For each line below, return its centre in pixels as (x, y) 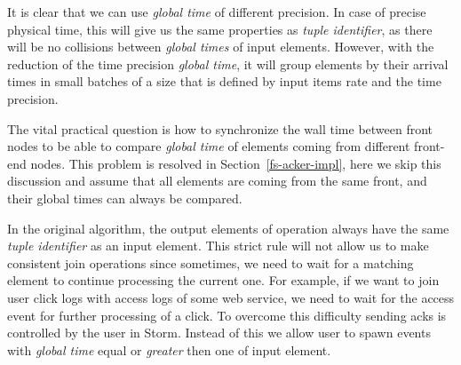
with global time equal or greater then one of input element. (169, 349)
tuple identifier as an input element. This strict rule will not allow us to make (218, 246)
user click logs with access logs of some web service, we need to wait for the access (231, 297)
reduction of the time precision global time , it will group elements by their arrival (228, 63)
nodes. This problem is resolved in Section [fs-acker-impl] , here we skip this (236, 163)
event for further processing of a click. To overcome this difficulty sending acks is (227, 315)
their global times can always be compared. (125, 198)
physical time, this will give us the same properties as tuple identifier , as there (220, 29)
